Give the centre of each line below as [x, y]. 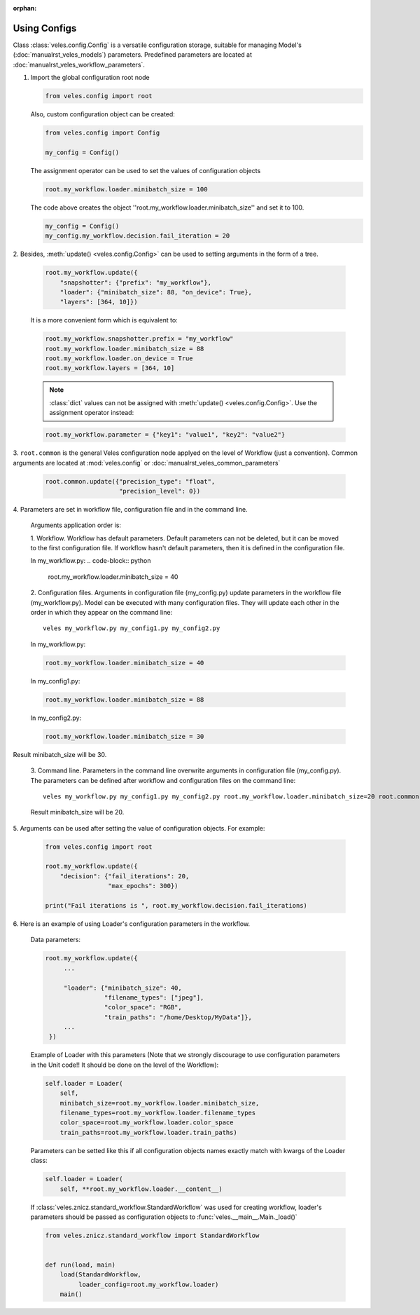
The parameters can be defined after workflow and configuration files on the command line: [163, 780]
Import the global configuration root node [90, 78]
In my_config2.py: [56, 718]
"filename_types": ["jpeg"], [154, 997]
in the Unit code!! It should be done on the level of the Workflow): [125, 1065]
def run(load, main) [80, 1265]
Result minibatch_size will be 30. [60, 754]
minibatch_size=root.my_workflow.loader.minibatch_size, [160, 1103]
